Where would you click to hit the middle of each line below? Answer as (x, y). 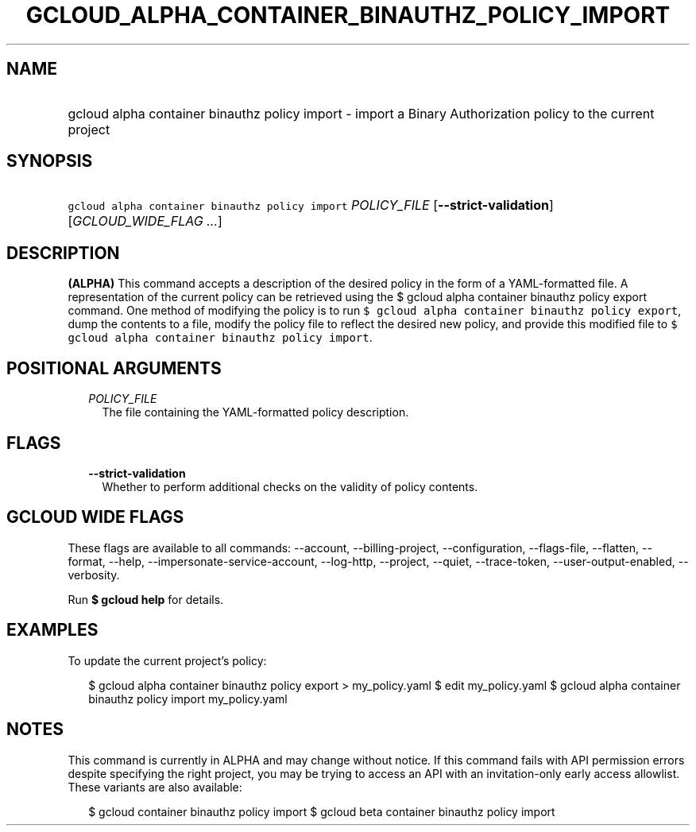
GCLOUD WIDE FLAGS (95, 517)
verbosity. (94, 575)
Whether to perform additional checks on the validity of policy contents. (290, 486)
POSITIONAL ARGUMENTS (114, 368)
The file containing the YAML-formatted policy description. (255, 412)
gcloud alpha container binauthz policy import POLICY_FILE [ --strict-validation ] (311, 205)
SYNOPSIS (50, 161)
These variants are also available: (155, 787)
